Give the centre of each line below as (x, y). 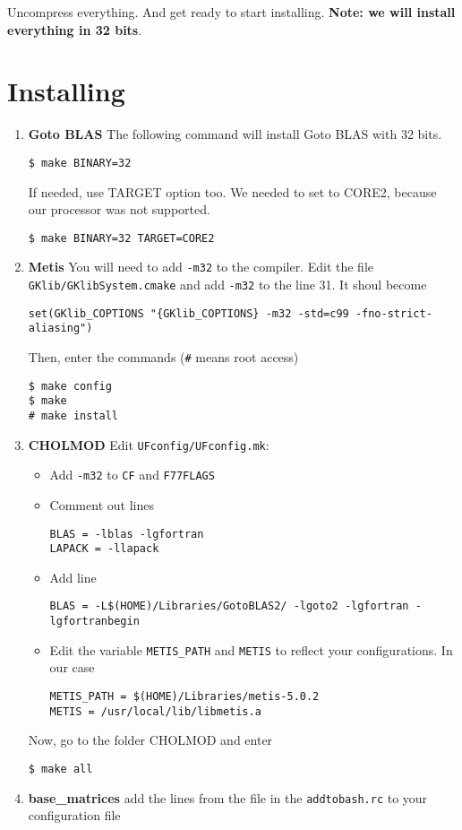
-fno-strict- (394, 313)
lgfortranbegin (94, 622)
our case (72, 667)
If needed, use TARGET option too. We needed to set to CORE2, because (232, 191)
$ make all (60, 769)
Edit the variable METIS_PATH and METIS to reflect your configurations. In (251, 649)
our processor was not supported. (119, 209)
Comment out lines (102, 504)
